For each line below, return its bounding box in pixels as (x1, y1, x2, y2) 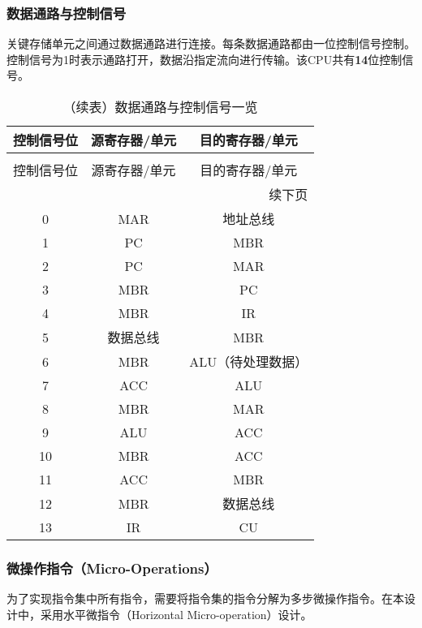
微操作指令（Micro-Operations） (6, 557, 217, 578)
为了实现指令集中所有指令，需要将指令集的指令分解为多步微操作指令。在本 (6, 590, 404, 607)
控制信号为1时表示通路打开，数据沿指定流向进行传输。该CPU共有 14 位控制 (6, 50, 403, 67)
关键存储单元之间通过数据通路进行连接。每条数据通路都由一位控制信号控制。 (6, 35, 416, 52)
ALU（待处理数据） (189, 352, 308, 371)
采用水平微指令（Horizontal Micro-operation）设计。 (40, 605, 312, 622)
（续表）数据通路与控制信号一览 (62, 97, 258, 116)
